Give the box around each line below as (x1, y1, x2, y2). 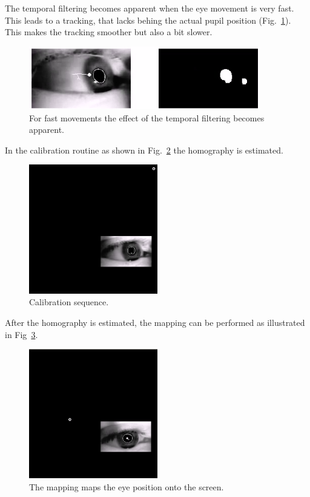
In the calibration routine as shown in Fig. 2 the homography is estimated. (5, 143, 283, 156)
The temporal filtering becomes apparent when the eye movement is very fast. (5, 2, 294, 14)
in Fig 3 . (5, 328, 38, 340)
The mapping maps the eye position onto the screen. (29, 480, 224, 493)
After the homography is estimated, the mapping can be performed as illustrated (5, 316, 305, 328)
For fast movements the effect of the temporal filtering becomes (29, 111, 265, 124)
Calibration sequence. (29, 296, 109, 308)
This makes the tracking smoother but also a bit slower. (5, 25, 213, 38)
